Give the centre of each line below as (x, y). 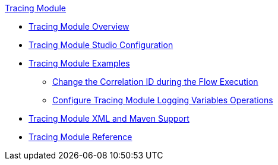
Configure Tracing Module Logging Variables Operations (163, 100)
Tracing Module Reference (80, 137)
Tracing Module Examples (79, 63)
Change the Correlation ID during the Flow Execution (155, 82)
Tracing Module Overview (79, 26)
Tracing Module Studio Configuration (101, 45)
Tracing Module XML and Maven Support (109, 118)
